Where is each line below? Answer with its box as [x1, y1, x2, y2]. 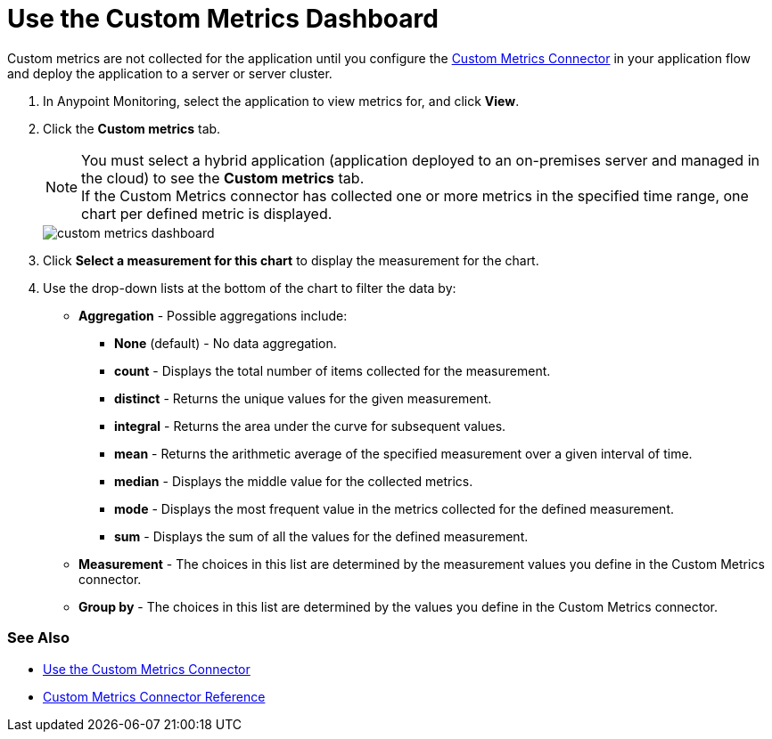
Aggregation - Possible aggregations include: [78, 307, 348, 323]
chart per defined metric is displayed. [81, 204, 333, 223]
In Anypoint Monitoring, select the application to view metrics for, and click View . [43, 93, 520, 109]
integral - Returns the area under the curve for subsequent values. [114, 418, 506, 434]
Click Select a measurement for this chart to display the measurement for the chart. [43, 252, 539, 268]
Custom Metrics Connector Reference [43, 688, 266, 704]
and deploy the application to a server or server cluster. [7, 65, 333, 81]
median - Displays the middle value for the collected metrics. [114, 473, 473, 489]
